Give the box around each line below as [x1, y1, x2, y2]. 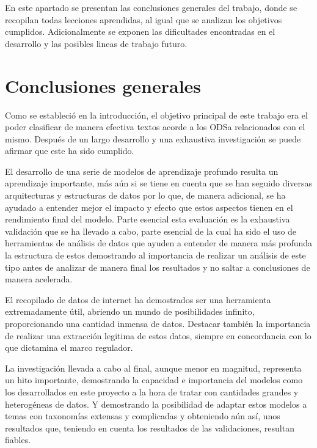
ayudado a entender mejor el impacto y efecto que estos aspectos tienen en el [5, 200, 293, 213]
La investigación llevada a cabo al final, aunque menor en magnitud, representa [5, 361, 302, 374]
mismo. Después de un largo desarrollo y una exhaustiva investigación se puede [5, 132, 301, 145]
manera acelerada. [5, 273, 73, 285]
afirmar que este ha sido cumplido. [5, 144, 134, 157]
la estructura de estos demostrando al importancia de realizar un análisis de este [5, 249, 306, 262]
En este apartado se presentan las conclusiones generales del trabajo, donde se [5, 1, 297, 13]
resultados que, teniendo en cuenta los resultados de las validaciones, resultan [5, 421, 294, 434]
